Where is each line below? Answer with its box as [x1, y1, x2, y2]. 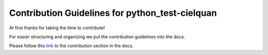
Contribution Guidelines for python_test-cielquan [9, 7, 217, 18]
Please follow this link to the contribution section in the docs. [9, 43, 134, 49]
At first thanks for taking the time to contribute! [9, 25, 105, 31]
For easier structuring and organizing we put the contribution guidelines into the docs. [9, 34, 186, 40]
